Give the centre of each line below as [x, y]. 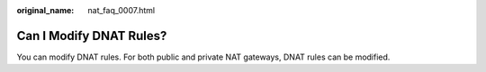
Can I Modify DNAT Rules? [92, 36]
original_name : [45, 10]
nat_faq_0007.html [121, 10]
